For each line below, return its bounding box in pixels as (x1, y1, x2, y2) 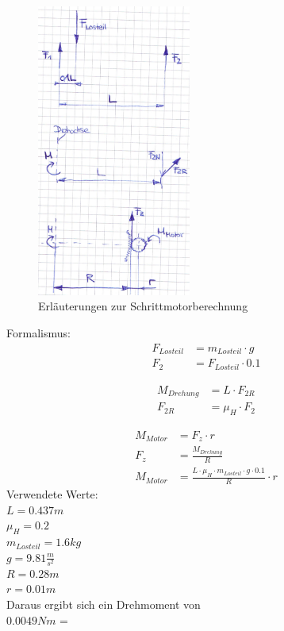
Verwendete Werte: (6, 486, 98, 502)
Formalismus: (6, 325, 71, 341)
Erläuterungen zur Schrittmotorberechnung (38, 298, 248, 314)
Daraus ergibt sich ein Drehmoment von (6, 595, 201, 612)
